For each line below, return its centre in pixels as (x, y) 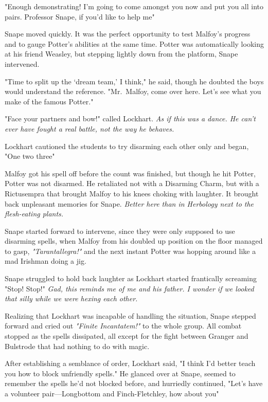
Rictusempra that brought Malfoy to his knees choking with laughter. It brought (132, 193)
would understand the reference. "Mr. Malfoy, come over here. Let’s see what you (133, 91)
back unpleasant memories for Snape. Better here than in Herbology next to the (129, 203)
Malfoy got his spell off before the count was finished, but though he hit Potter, (130, 173)
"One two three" (30, 156)
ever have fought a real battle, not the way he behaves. (90, 128)
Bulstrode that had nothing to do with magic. (77, 346)
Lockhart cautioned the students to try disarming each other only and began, (127, 146)
